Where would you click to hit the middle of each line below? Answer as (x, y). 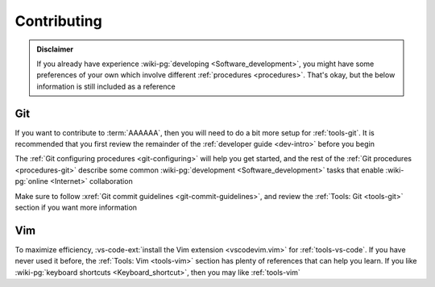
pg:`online (31, 181)
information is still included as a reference (106, 86)
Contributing (58, 21)
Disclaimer (55, 49)
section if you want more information (76, 207)
